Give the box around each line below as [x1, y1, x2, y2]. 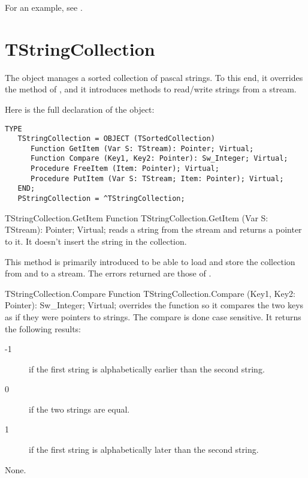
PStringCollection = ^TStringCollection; [17, 194, 185, 203]
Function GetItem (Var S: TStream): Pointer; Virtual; [30, 144, 254, 153]
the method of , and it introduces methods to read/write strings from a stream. [5, 83, 297, 95]
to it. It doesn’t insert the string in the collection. [5, 235, 187, 247]
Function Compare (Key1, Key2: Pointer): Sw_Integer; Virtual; [30, 154, 288, 163]
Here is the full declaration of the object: [5, 103, 155, 115]
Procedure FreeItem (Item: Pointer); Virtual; [30, 164, 219, 173]
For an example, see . [5, 1, 83, 13]
